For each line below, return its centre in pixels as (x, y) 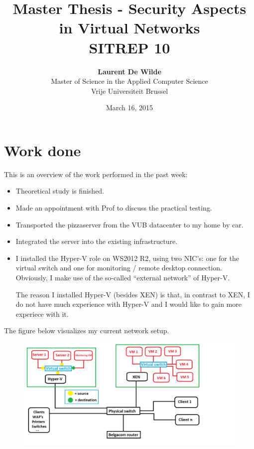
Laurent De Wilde (129, 71)
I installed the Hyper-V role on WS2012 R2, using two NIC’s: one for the (127, 258)
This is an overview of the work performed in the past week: (96, 174)
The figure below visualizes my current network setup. (87, 331)
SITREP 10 (129, 47)
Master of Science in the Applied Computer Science (129, 81)
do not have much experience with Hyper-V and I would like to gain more (128, 304)
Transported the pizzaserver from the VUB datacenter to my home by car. (129, 224)
